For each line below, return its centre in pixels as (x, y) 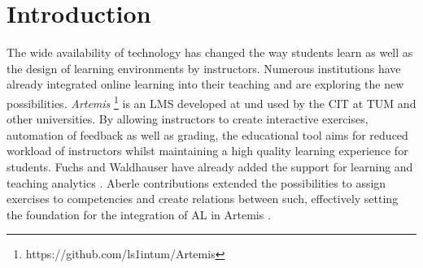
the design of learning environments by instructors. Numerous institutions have (204, 68)
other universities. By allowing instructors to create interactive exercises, (188, 119)
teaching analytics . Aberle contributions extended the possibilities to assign (196, 182)
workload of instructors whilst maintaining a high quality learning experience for (207, 151)
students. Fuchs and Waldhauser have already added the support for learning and (210, 166)
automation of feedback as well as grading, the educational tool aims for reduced (207, 134)
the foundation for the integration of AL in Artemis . (139, 214)
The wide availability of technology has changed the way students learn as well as (210, 52)
